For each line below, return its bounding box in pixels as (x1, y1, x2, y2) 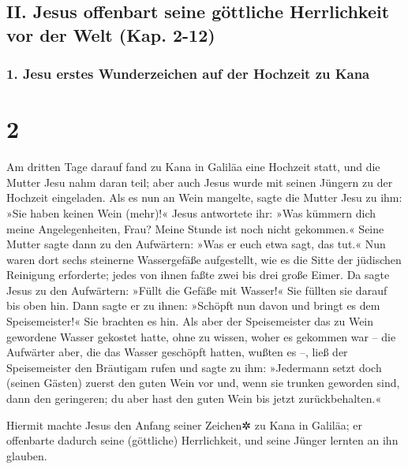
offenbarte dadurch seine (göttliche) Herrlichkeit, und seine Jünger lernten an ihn (6, 432, 399, 449)
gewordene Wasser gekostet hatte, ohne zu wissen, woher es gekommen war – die (6, 328, 396, 344)
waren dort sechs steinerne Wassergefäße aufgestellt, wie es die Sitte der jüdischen (6, 251, 402, 267)
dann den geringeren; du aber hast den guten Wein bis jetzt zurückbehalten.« (6, 390, 382, 407)
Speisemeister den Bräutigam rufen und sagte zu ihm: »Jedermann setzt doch (6, 359, 382, 375)
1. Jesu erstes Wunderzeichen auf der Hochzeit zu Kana (6, 64, 370, 84)
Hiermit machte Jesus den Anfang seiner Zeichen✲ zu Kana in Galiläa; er (6, 416, 363, 433)
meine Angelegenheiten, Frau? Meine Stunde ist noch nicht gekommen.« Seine (6, 220, 384, 236)
